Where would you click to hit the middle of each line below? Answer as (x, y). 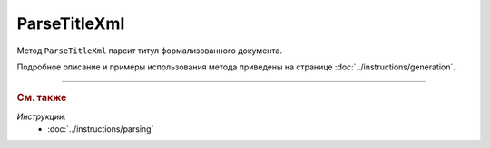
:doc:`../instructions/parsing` (101, 129)
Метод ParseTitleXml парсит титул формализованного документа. (150, 51)
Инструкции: (42, 116)
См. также (42, 97)
